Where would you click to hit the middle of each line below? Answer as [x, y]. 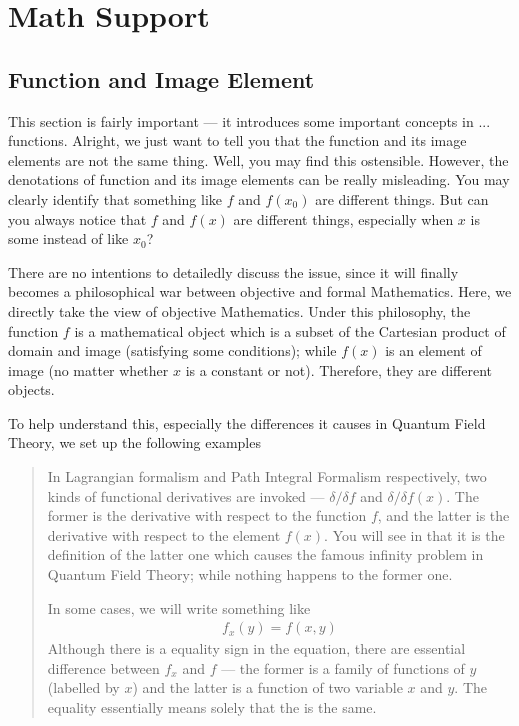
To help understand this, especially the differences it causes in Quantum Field [247, 422]
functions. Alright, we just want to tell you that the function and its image [237, 140]
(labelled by [83, 687]
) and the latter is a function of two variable [267, 687]
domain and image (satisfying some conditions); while [172, 350]
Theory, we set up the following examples [134, 442]
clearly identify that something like [115, 198]
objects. [31, 389]
